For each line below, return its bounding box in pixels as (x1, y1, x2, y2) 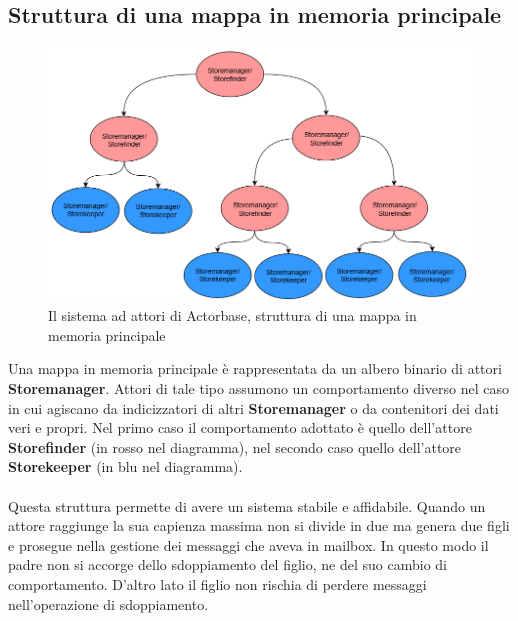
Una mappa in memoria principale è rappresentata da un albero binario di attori (8, 358, 502, 379)
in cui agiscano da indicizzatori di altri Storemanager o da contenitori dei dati (8, 397, 499, 418)
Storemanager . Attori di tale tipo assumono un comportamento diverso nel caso (8, 378, 510, 399)
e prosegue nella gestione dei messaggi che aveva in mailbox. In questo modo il (8, 534, 489, 555)
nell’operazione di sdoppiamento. (8, 593, 209, 614)
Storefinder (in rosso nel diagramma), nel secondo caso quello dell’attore (8, 436, 462, 457)
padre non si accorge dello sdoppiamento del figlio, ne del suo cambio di (8, 554, 447, 575)
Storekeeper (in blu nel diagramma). (8, 456, 243, 477)
